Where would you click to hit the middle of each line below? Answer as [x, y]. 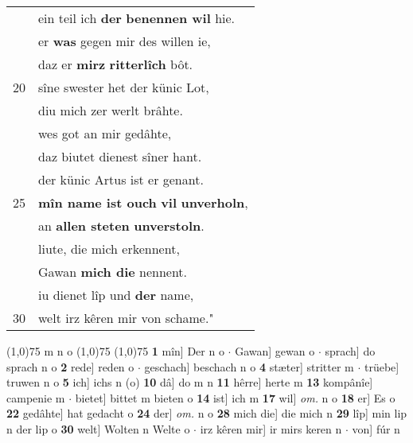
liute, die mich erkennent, [109, 249]
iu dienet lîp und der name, [116, 295]
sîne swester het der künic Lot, [124, 87]
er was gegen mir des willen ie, [125, 41]
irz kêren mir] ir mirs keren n [271, 428]
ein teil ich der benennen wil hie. [137, 18]
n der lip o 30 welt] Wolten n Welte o [98, 428]
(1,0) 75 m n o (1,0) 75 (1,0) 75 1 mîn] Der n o [115, 351]
